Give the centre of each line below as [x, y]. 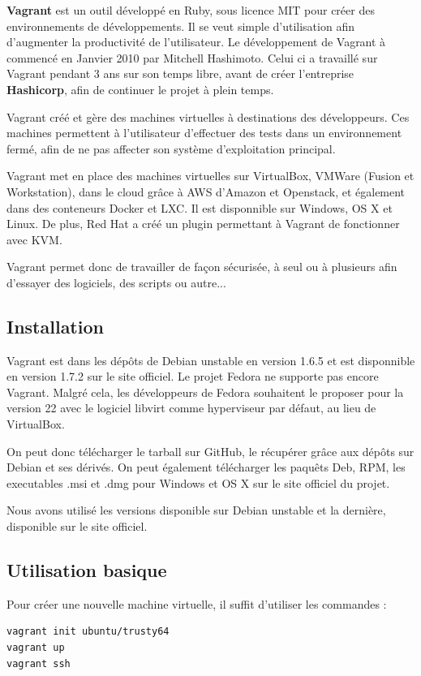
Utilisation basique [87, 570]
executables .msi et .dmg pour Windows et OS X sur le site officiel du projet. [198, 482]
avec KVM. [34, 239]
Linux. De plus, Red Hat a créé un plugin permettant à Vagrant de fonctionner [203, 224]
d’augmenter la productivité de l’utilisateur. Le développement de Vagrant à [196, 42]
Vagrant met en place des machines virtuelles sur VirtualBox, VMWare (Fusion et [210, 176]
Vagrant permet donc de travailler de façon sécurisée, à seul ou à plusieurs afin [202, 267]
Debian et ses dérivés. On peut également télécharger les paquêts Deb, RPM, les [206, 467]
